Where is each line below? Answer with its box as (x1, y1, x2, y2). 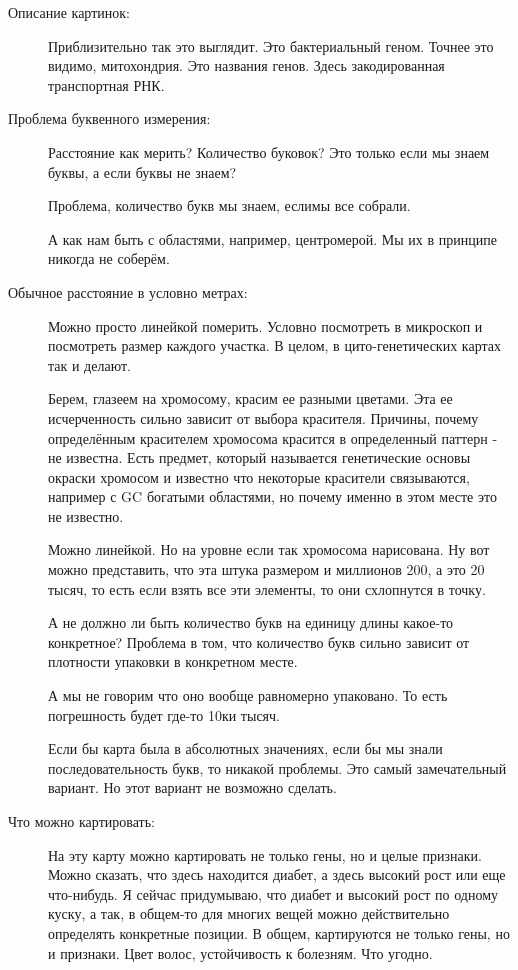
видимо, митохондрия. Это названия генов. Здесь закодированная (48, 55, 445, 76)
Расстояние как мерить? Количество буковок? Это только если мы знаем (48, 141, 490, 162)
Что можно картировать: (8, 811, 155, 831)
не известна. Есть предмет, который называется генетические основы (48, 447, 471, 468)
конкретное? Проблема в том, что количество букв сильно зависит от (48, 631, 470, 652)
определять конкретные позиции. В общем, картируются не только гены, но (48, 922, 510, 943)
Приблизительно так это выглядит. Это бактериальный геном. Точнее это (48, 35, 494, 56)
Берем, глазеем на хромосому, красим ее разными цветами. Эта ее (48, 388, 453, 409)
